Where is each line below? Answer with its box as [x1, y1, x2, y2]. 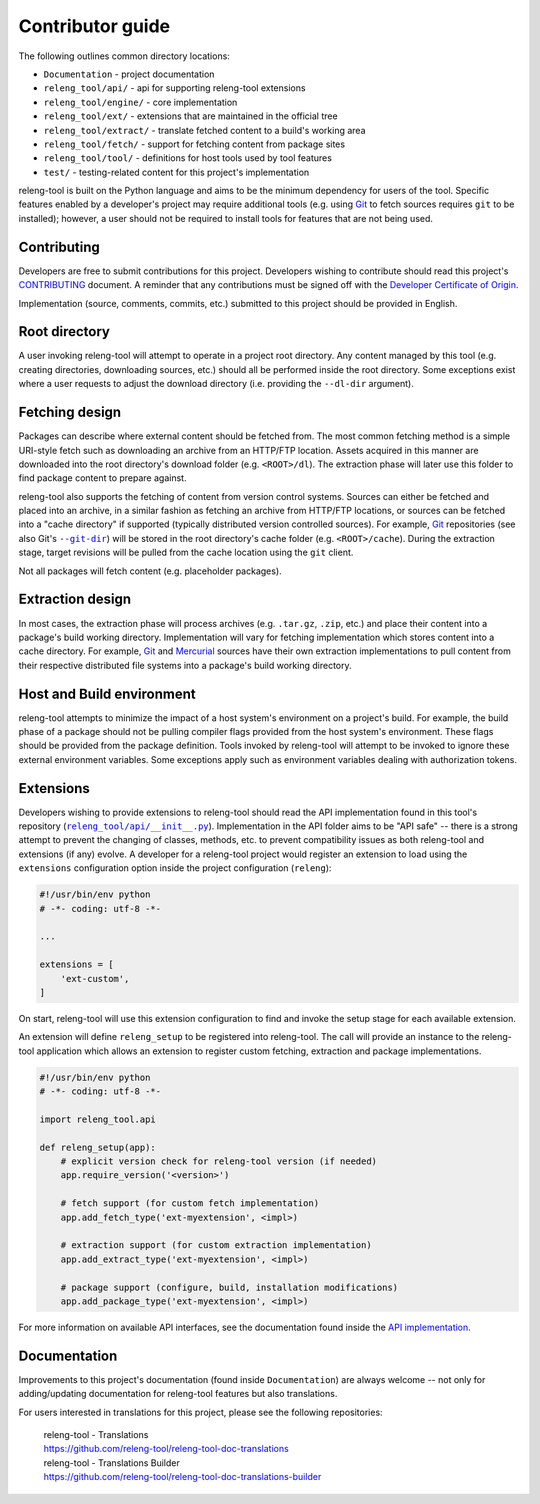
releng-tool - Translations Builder [43, 1456, 180, 1469]
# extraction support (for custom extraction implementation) [60, 1240, 372, 1251]
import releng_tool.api [39, 1113, 157, 1125]
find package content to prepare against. [18, 472, 187, 484]
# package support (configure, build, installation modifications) [60, 1281, 399, 1293]
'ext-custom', [60, 973, 130, 984]
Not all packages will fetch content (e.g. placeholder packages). [18, 565, 282, 577]
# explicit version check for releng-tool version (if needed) [60, 1156, 378, 1167]
